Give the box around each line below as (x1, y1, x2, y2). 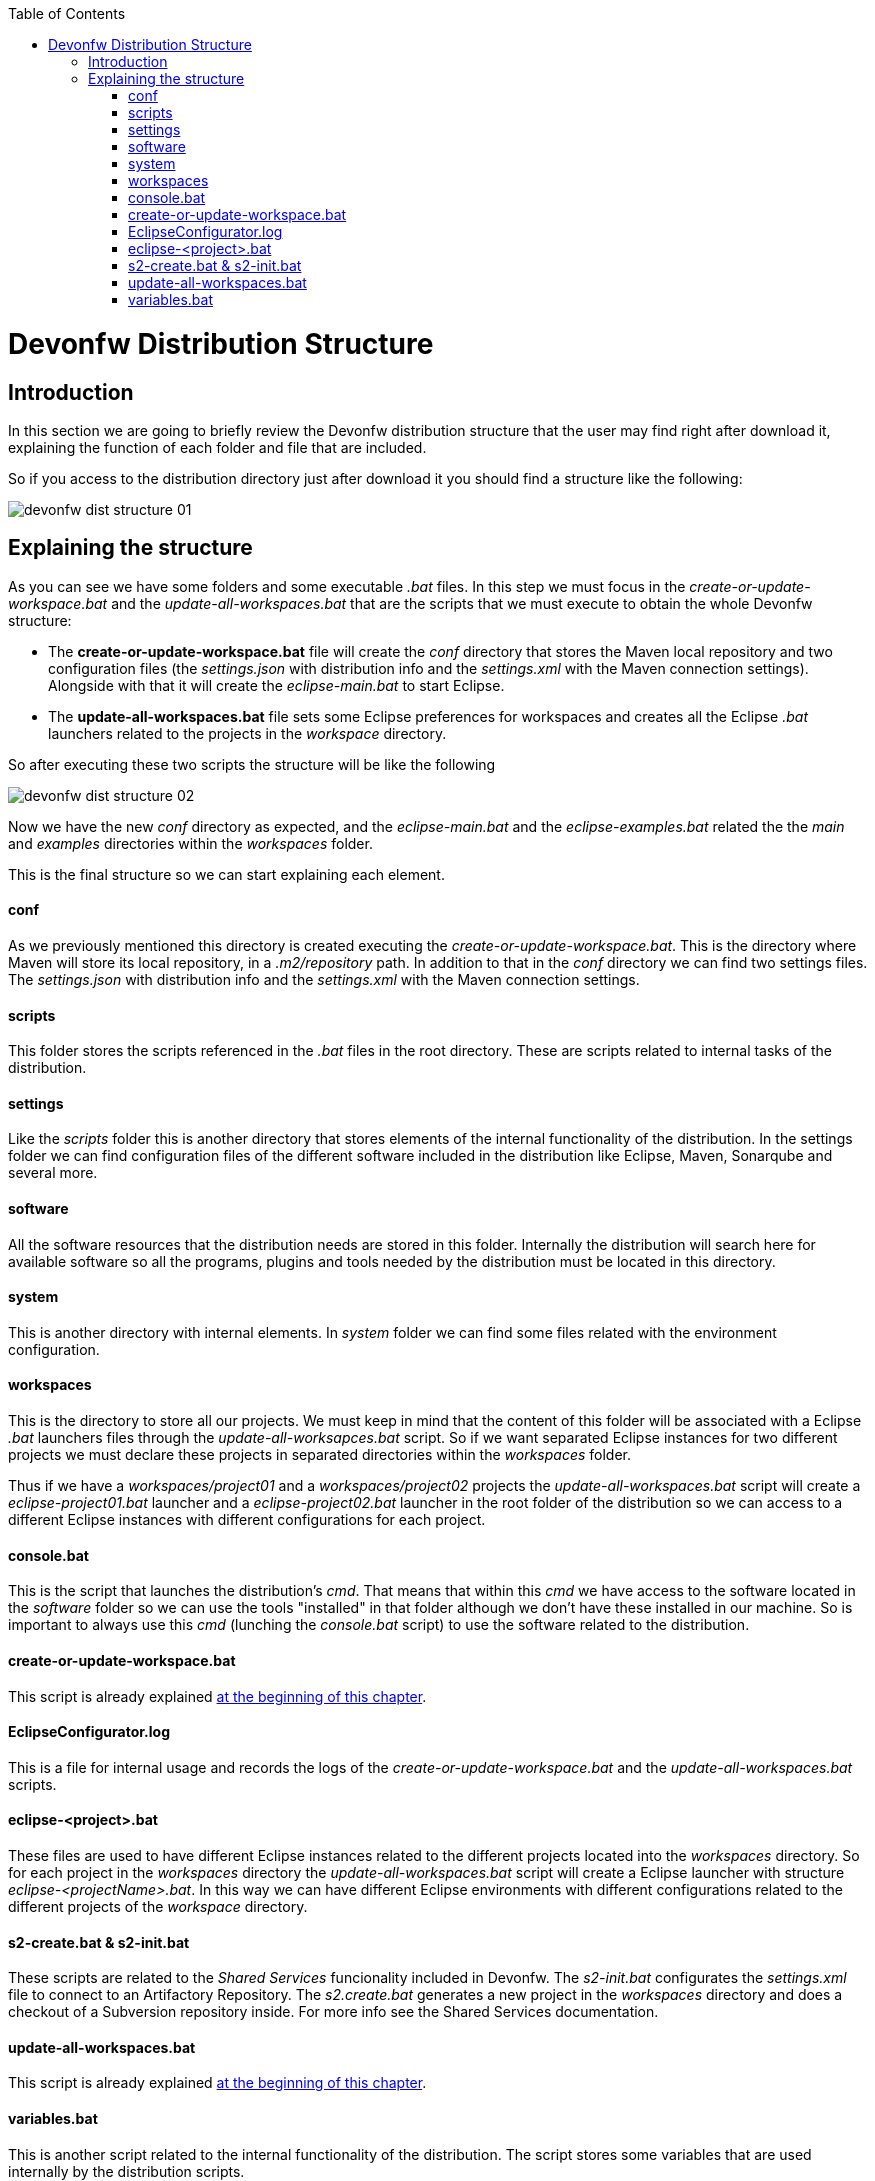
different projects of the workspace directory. (8, 1897, 308, 1915)
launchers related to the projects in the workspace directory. (48, 724, 447, 742)
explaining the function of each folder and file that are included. (8, 438, 427, 456)
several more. (8, 1164, 98, 1182)
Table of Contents (8, 5, 126, 22)
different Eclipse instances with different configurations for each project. (8, 1511, 486, 1529)
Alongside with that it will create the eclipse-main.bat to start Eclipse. (48, 676, 505, 694)
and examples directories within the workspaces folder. (8, 834, 373, 852)
